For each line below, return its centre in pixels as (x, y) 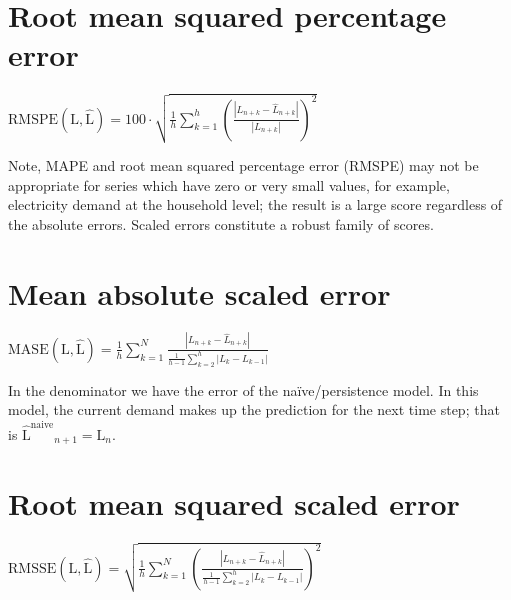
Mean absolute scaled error (199, 292)
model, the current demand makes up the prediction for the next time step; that (254, 409)
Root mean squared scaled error (234, 503)
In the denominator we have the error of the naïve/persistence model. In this (243, 389)
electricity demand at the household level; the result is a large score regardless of (255, 204)
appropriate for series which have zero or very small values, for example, (229, 184)
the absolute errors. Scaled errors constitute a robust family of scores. (221, 223)
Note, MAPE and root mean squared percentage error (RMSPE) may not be (243, 165)
